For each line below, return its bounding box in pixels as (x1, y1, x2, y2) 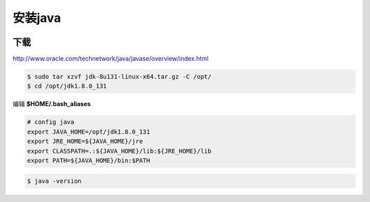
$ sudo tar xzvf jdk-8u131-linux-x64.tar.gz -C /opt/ (27, 73, 212, 81)
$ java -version (27, 177, 82, 185)
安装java (12, 10, 62, 25)
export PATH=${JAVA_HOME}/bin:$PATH (27, 156, 151, 164)
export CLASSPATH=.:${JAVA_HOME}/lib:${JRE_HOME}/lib (27, 147, 212, 155)
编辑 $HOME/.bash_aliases (12, 100, 91, 108)
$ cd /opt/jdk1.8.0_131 (27, 82, 108, 90)
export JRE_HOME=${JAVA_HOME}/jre (27, 138, 143, 145)
